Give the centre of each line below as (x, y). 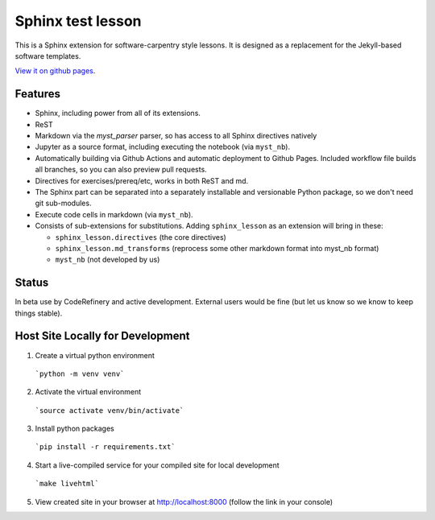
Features (37, 94)
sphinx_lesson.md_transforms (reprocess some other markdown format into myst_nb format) (217, 248)
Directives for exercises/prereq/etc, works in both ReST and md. (142, 180)
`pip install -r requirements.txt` (106, 447)
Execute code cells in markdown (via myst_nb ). (114, 214)
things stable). (39, 313)
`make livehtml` (67, 484)
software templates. (48, 56)
